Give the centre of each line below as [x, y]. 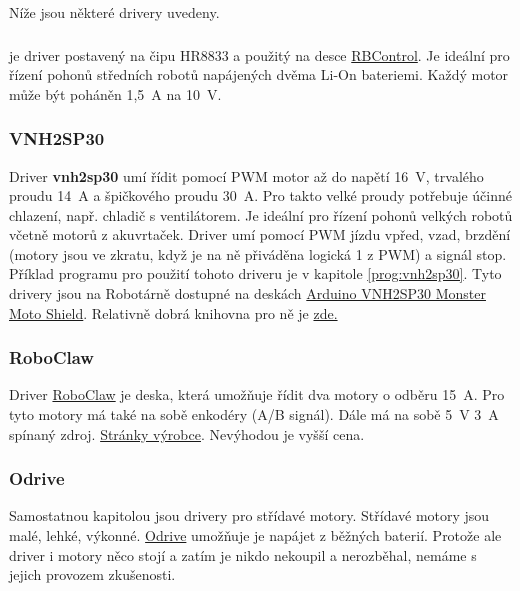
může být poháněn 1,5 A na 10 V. [115, 93]
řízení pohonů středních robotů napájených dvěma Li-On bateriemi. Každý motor [259, 74]
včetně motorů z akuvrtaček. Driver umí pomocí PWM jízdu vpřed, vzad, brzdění [260, 234]
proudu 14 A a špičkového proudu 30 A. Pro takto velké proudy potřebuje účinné [260, 195]
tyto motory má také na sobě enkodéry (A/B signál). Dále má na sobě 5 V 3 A [254, 414]
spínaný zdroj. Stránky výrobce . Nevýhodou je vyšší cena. [187, 433]
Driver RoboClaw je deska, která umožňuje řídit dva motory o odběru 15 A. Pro [257, 394]
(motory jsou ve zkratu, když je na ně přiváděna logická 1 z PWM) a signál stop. [258, 253]
